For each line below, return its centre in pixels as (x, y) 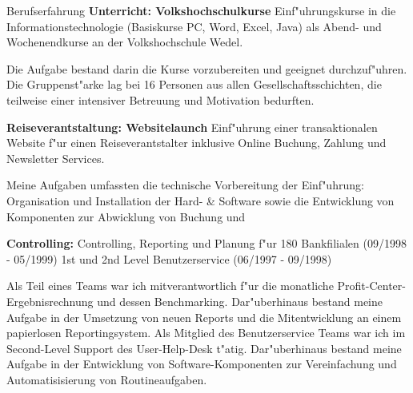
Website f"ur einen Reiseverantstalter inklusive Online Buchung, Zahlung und (196, 143)
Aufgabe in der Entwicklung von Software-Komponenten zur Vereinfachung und (202, 364)
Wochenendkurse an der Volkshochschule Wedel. (125, 42)
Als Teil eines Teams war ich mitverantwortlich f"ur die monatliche (170, 286)
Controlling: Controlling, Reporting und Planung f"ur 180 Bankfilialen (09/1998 (206, 243)
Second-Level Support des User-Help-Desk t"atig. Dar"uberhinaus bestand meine (204, 348)
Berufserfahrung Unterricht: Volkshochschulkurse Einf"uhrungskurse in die (201, 10)
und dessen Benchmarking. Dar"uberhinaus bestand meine (240, 301)
